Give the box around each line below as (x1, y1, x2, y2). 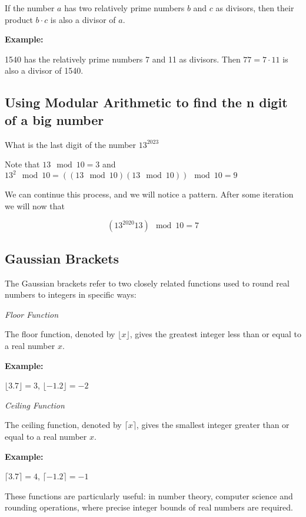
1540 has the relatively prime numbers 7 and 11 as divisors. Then (5, 52, 241, 65)
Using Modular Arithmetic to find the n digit (5, 93, 288, 111)
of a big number (5, 110, 104, 129)
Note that (5, 158, 40, 170)
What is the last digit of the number (5, 138, 137, 150)
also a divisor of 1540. (5, 64, 84, 77)
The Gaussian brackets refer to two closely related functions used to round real (5, 276, 290, 289)
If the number (5, 2, 55, 14)
